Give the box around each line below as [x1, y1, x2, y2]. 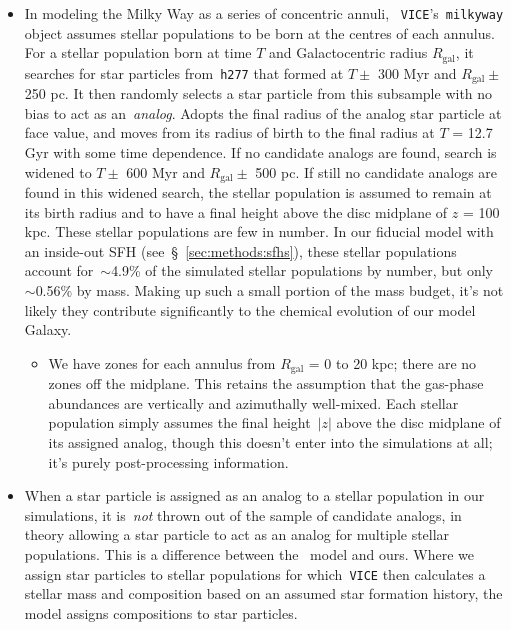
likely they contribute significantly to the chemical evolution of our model [24, 299, 476, 320]
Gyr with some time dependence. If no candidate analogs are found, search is [24, 141, 497, 162]
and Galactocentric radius [269, 42, 428, 63]
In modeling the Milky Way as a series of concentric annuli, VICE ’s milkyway [24, 3, 504, 23]
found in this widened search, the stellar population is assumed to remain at [24, 181, 492, 202]
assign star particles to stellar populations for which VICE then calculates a [24, 563, 486, 584]
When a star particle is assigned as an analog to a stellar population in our [24, 485, 485, 506]
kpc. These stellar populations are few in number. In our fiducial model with [24, 221, 494, 242]
